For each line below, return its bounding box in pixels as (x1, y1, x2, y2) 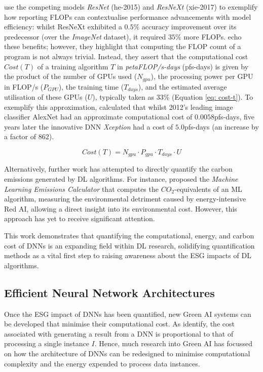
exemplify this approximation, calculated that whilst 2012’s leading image (4, 101, 233, 112)
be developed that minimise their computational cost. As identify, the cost (4, 318, 235, 329)
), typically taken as (92, 92, 155, 102)
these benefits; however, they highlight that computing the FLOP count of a (4, 41, 241, 52)
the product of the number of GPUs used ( (4, 71, 137, 81)
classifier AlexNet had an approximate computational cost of (4, 111, 193, 122)
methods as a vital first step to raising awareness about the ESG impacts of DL (4, 250, 251, 261)
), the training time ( (58, 81, 124, 92)
